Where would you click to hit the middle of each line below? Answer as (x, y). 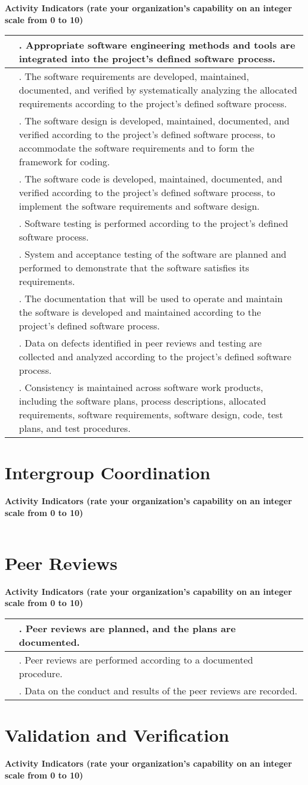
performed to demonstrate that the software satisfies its (134, 268)
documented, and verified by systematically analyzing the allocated (158, 90)
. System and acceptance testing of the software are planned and (153, 254)
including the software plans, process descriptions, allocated (143, 401)
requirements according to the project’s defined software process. (153, 104)
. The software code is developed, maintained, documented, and (151, 179)
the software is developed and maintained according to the (140, 312)
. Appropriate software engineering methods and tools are (157, 45)
